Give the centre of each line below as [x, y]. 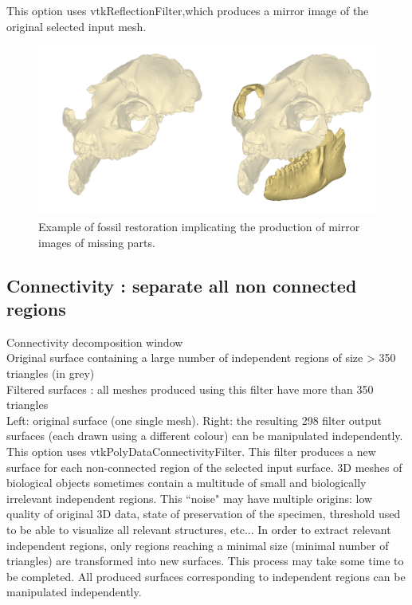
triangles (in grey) [51, 373]
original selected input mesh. [77, 26]
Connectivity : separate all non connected [182, 285]
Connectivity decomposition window [95, 342]
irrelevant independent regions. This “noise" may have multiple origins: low [190, 498]
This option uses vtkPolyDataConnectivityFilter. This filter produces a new [191, 451]
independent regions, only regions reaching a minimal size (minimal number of [198, 545]
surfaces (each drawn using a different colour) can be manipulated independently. [205, 436]
